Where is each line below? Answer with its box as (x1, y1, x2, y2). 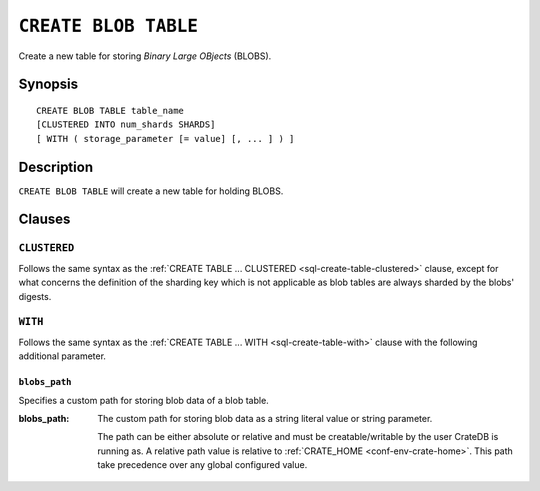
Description (18, 158, 94, 175)
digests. (18, 290, 52, 302)
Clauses (18, 211, 71, 228)
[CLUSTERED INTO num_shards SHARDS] (36, 119, 216, 130)
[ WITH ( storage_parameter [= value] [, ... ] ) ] (36, 133, 295, 144)
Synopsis (18, 76, 79, 93)
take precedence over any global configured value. (97, 459, 308, 471)
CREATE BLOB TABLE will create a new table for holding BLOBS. (18, 185, 284, 197)
